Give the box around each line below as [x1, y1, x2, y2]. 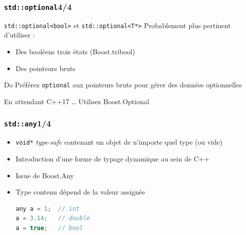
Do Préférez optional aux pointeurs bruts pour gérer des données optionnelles [4, 79, 242, 90]
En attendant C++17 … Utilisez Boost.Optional [4, 96, 149, 106]
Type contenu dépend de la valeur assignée [15, 187, 145, 197]
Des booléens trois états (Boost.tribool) [15, 46, 135, 57]
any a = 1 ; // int [15, 205, 80, 212]
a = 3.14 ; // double [15, 215, 90, 222]
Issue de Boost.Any [15, 170, 74, 180]
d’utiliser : [4, 30, 35, 40]
